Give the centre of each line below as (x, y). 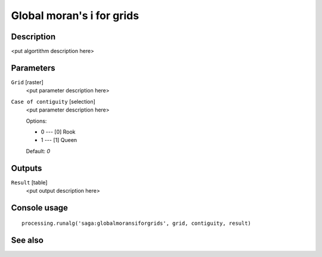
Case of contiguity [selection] (53, 101)
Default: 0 (38, 151)
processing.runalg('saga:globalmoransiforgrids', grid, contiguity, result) (137, 223)
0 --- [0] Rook (58, 132)
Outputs (27, 168)
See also (27, 241)
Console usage (40, 208)
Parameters (33, 68)
